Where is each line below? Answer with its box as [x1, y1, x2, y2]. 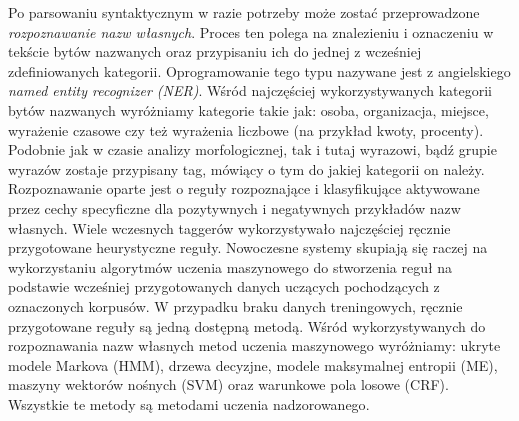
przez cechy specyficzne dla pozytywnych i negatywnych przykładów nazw [8, 197, 461, 218]
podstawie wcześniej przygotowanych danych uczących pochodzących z [8, 276, 440, 297]
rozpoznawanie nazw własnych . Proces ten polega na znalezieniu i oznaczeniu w [8, 21, 494, 42]
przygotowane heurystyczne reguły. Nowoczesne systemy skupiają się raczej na [8, 237, 488, 258]
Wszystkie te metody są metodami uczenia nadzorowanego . [8, 393, 370, 414]
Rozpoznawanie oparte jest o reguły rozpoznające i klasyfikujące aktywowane [8, 178, 480, 199]
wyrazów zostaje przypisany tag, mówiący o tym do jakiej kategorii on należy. [8, 158, 485, 179]
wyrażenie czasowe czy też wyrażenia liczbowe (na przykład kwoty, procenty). [8, 119, 484, 140]
